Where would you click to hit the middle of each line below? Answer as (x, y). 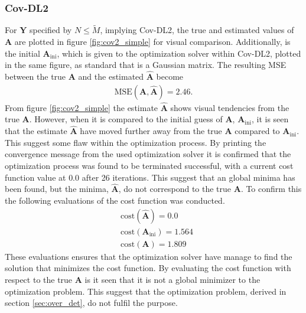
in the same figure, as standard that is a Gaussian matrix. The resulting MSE (146, 65)
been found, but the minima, (57, 189)
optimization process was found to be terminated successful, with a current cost (149, 166)
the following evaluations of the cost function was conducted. (115, 200)
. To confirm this (271, 189)
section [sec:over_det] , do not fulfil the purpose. (91, 303)
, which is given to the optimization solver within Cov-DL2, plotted (179, 53)
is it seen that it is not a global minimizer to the (172, 279)
